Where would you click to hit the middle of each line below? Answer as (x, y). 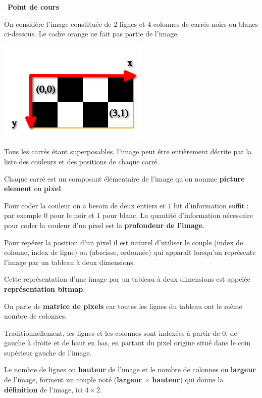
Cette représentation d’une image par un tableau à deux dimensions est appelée (127, 279)
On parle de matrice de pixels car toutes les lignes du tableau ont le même (123, 306)
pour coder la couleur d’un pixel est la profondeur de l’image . (104, 225)
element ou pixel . (34, 188)
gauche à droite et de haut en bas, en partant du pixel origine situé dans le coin (127, 343)
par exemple (23, 215)
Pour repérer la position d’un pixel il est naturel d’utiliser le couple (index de (124, 242)
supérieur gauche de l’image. (48, 352)
